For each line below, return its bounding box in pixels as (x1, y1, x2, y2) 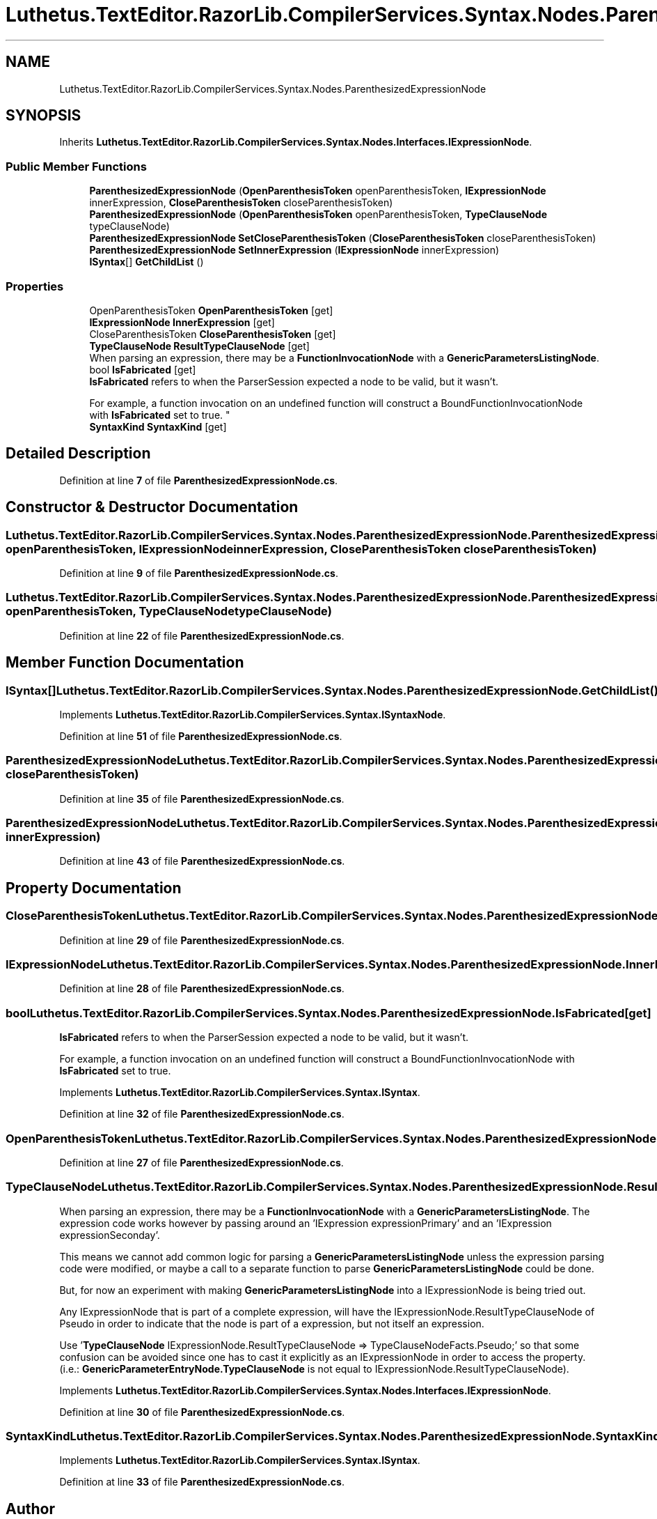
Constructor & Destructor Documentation (6, 498, 299, 516)
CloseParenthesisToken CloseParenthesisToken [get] (89, 327, 336, 340)
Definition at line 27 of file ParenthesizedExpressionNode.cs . (59, 1156, 344, 1169)
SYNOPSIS (6, 107, 81, 125)
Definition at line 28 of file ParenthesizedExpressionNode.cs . (59, 982, 345, 995)
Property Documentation (6, 879, 182, 897)
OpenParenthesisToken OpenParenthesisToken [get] (89, 304, 333, 316)
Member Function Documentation (6, 654, 244, 672)
